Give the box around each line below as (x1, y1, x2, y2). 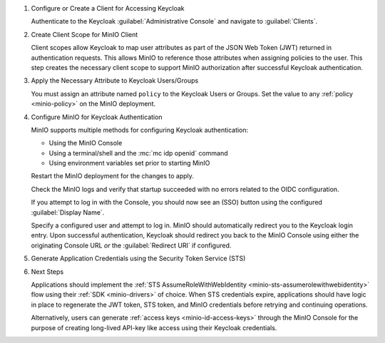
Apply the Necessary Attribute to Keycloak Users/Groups (31, 76, 199, 85)
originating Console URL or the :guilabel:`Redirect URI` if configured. (31, 241, 232, 250)
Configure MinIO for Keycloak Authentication (31, 113, 163, 121)
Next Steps (31, 267, 64, 276)
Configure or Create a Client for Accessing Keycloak (31, 4, 185, 12)
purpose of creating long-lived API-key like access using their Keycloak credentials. (31, 323, 277, 332)
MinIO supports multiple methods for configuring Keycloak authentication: (31, 126, 249, 134)
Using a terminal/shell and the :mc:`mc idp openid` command (48, 148, 228, 157)
